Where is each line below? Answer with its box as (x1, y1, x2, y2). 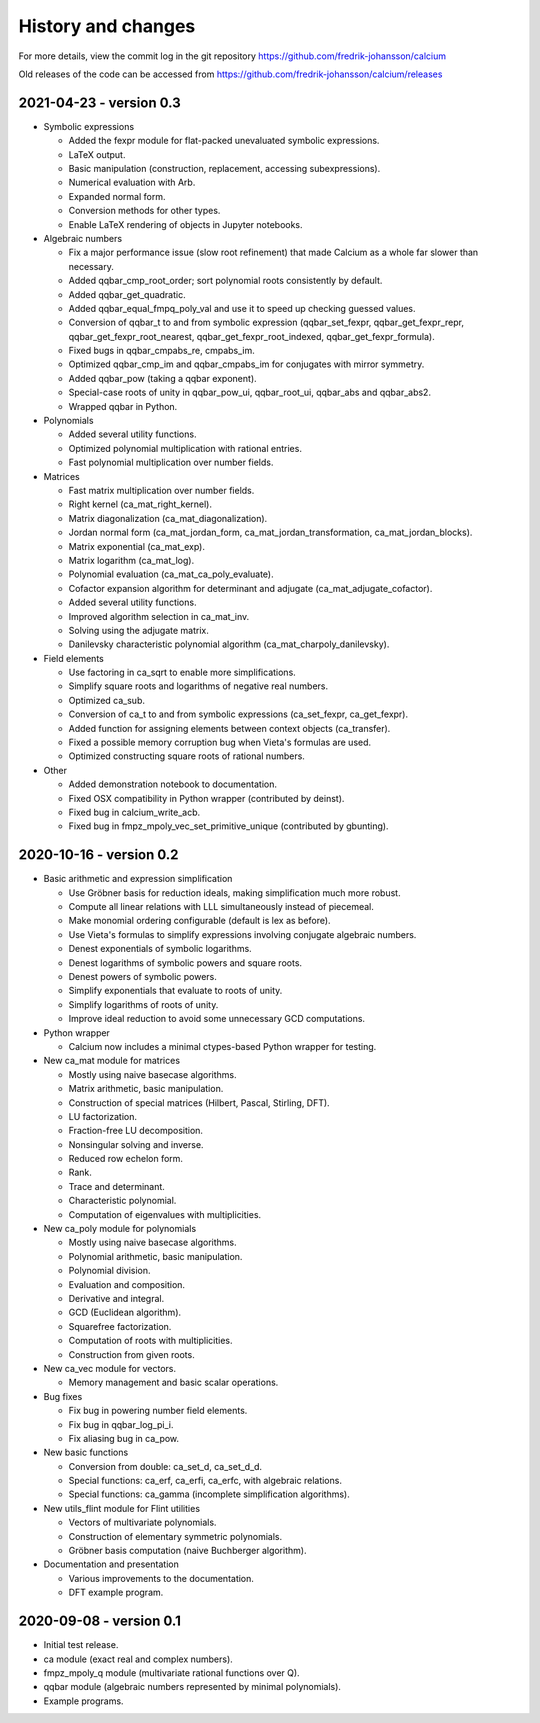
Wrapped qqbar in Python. (68, 400, 178, 412)
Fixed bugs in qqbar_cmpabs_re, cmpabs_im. (68, 345, 255, 357)
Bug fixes (43, 1390, 83, 1402)
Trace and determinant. (68, 1180, 165, 1192)
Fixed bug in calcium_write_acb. (68, 806, 201, 818)
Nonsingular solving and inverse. (68, 1138, 204, 1150)
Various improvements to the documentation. (68, 1572, 255, 1584)
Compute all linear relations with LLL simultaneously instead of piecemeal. (68, 901, 375, 913)
